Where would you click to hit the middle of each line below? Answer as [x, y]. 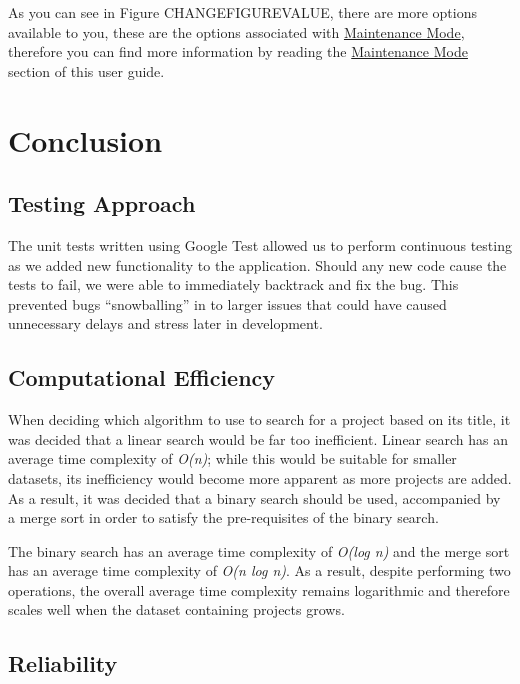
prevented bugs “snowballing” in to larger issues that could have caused [227, 303]
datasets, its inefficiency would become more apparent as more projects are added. [260, 477]
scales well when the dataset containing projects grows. [176, 609]
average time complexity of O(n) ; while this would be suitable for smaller [232, 458]
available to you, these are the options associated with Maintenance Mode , [236, 31]
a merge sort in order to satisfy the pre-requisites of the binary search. [223, 517]
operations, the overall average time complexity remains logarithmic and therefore [259, 589]
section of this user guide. [86, 70]
